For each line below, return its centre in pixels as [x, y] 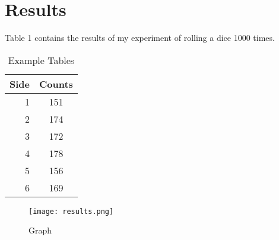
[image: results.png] [71, 211]
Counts [56, 84]
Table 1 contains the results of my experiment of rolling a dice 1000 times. [140, 38]
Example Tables [41, 60]
